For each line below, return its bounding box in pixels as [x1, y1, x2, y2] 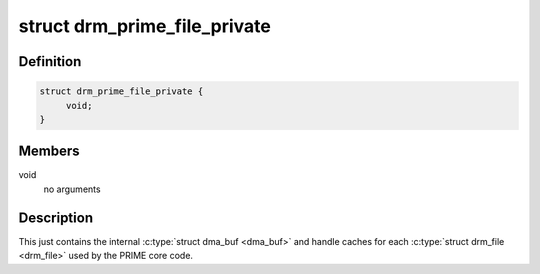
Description [18, 209, 94, 226]
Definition [18, 53, 82, 70]
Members [18, 143, 80, 160]
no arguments [43, 183, 101, 195]
